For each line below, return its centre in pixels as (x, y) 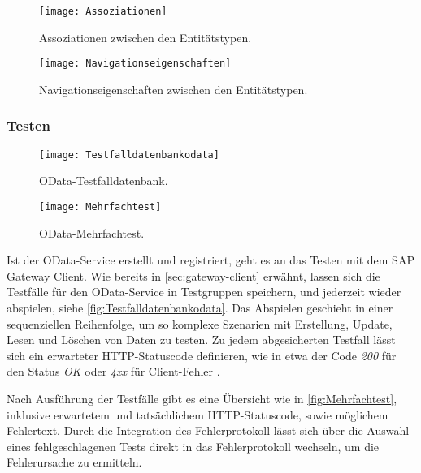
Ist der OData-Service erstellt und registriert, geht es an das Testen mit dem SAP (210, 260)
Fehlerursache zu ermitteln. (74, 462)
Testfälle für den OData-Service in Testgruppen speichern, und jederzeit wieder (204, 292)
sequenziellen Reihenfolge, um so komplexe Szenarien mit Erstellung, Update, (200, 323)
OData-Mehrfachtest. (92, 232)
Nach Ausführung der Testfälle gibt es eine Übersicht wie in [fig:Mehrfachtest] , (202, 398)
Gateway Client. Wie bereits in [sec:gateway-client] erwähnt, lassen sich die (193, 275)
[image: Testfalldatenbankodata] (129, 155)
